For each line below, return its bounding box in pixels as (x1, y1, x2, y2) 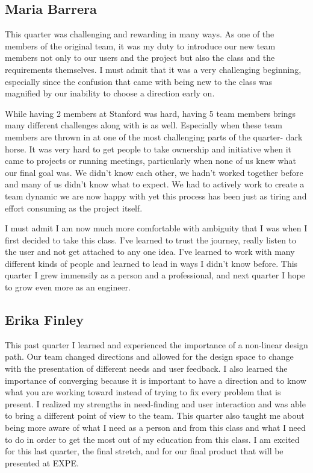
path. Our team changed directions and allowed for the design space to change (5, 350, 294, 363)
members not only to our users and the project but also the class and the (5, 51, 275, 64)
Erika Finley (5, 310, 84, 329)
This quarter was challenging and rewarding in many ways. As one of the (5, 28, 274, 40)
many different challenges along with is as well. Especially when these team (5, 119, 283, 131)
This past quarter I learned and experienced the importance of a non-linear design (5, 338, 308, 351)
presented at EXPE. (5, 456, 79, 469)
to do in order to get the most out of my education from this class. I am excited (5, 433, 300, 445)
